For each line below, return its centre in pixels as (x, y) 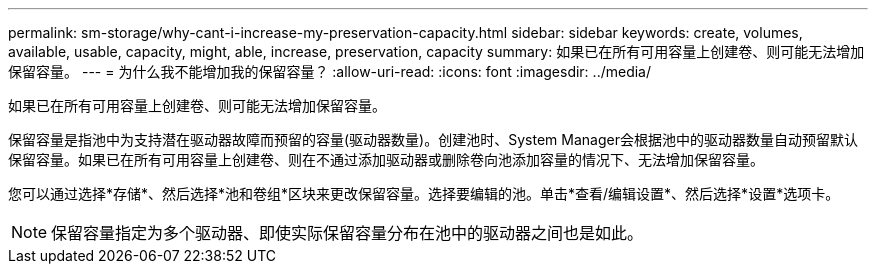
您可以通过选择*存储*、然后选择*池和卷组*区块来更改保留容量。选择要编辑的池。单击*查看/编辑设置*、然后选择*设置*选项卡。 (424, 193)
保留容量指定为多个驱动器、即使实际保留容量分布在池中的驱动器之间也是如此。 (347, 233)
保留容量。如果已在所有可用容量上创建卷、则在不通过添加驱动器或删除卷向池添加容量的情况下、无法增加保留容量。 (386, 159)
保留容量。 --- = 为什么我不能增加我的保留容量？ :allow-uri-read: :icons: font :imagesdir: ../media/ (330, 71)
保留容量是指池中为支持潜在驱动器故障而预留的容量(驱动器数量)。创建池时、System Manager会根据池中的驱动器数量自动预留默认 (433, 139)
